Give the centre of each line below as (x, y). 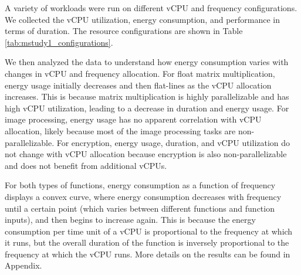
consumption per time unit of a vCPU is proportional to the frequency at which (149, 231)
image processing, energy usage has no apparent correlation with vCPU (133, 119)
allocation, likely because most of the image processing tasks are (120, 130)
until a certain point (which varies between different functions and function (140, 208)
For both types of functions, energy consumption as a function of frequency (140, 185)
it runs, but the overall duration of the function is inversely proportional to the (147, 242)
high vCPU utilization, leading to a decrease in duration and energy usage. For (147, 108)
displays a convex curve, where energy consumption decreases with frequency (143, 196)
